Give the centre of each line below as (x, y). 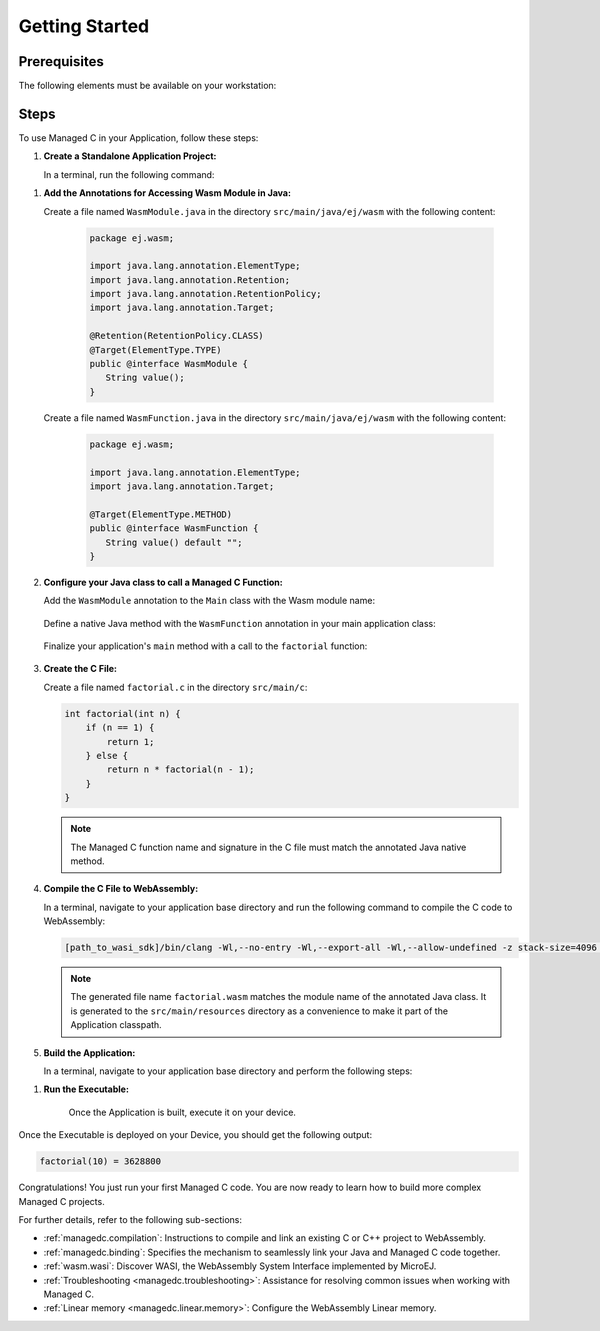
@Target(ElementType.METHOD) (161, 514)
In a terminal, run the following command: (129, 174)
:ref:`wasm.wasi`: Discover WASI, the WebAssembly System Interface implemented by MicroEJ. (240, 1266)
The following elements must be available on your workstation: (147, 86)
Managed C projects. (61, 1201)
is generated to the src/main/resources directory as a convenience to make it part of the (259, 1011)
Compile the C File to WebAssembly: (121, 889)
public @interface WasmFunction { (174, 528)
